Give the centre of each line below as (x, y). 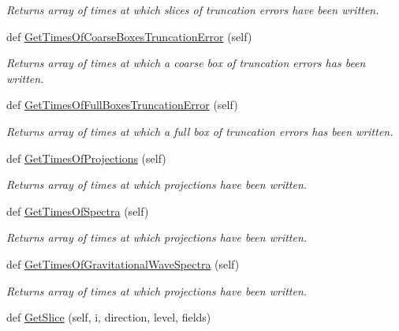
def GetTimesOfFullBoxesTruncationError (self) (122, 105)
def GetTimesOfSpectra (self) (78, 211)
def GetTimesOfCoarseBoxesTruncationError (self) (129, 36)
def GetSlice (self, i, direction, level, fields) (109, 317)
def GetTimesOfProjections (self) (86, 158)
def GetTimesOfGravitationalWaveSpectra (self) (123, 263)
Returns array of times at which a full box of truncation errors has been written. (200, 131)
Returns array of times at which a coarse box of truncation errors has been (186, 63)
